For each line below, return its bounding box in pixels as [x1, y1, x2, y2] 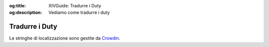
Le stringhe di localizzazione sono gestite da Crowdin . [9, 35, 121, 41]
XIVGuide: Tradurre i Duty [48, 3, 102, 8]
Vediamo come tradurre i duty [48, 10, 110, 16]
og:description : [9, 10, 42, 16]
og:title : [9, 3, 26, 8]
